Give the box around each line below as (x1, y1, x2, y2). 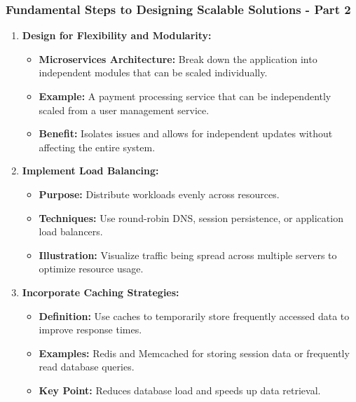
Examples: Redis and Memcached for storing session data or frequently (39, 345, 350, 360)
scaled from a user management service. (39, 102, 210, 117)
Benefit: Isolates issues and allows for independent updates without (39, 126, 333, 141)
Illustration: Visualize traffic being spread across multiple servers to (39, 247, 337, 262)
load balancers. (39, 224, 103, 239)
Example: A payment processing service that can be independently (39, 89, 331, 103)
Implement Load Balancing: (22, 163, 159, 178)
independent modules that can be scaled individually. (39, 65, 268, 80)
